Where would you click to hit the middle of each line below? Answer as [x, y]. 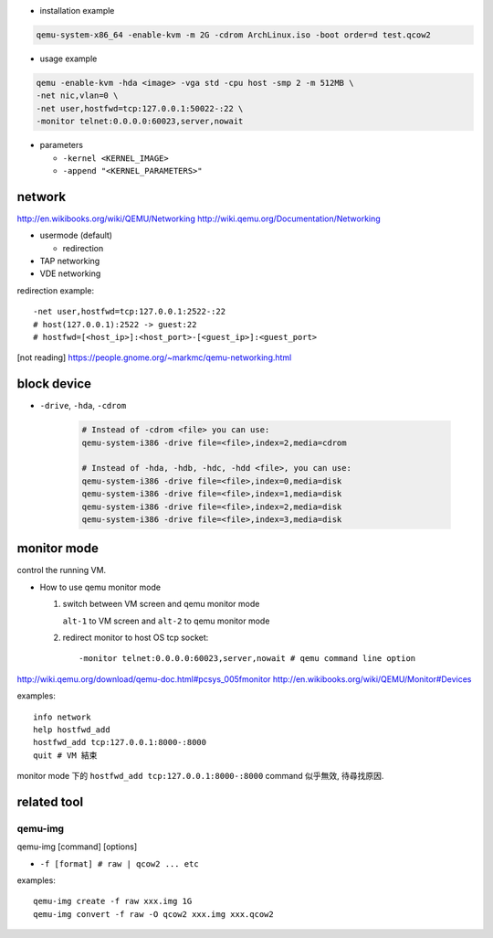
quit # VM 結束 [65, 755]
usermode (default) [76, 235]
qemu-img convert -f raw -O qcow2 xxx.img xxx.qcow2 [153, 914]
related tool [50, 801]
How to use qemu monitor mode [100, 587]
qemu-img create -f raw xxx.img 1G [113, 901]
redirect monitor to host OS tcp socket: [136, 637]
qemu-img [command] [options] [77, 847]
